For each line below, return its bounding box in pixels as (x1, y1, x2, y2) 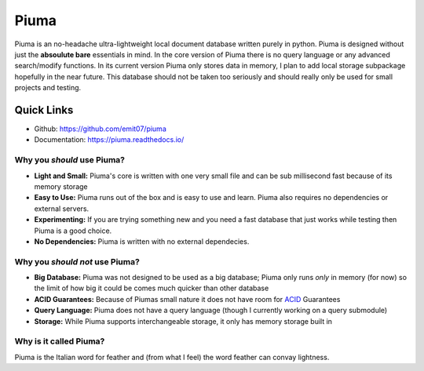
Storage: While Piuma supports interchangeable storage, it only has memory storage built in (34, 316, 333, 326)
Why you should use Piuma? (14, 155, 126, 165)
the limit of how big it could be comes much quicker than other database (34, 283, 269, 293)
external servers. (34, 204, 90, 213)
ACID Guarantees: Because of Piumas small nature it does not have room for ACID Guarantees (34, 294, 341, 304)
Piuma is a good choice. (34, 226, 112, 235)
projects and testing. (14, 83, 82, 93)
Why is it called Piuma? (14, 336, 105, 347)
